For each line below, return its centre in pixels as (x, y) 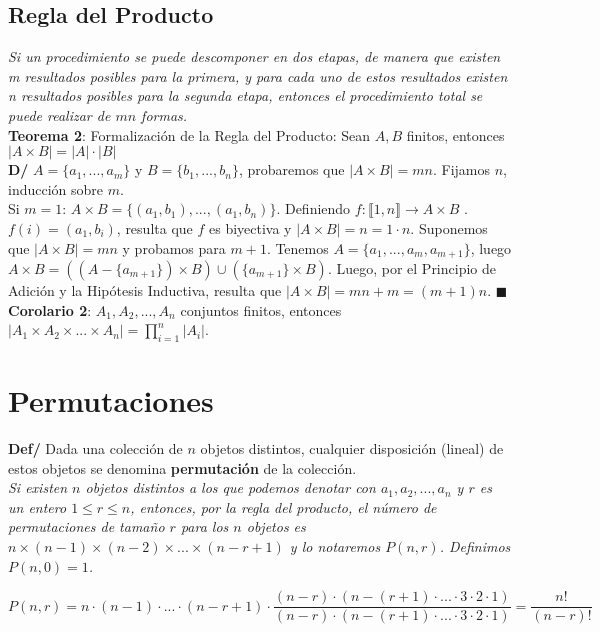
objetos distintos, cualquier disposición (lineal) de (352, 448)
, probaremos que (291, 169)
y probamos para (174, 247)
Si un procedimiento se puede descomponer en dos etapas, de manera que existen (254, 56)
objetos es (276, 526)
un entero (37, 506)
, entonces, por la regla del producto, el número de (283, 506)
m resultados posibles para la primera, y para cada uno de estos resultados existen (258, 75)
